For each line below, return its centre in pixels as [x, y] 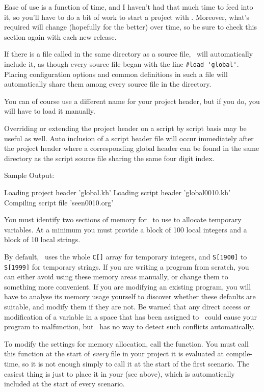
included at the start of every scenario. [64, 384]
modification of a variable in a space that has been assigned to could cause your [130, 316]
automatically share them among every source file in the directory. [108, 84]
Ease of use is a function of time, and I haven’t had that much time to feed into [129, 7]
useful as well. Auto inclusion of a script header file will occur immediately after [129, 138]
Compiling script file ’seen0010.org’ [59, 202]
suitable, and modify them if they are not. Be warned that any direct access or [127, 307]
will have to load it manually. [50, 111]
